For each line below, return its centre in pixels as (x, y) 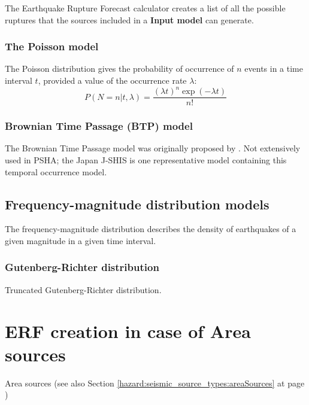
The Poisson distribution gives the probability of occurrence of (119, 68)
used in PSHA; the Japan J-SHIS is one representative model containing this (146, 159)
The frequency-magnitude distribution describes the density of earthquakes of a (151, 229)
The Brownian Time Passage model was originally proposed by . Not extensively (153, 148)
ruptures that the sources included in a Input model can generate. (129, 19)
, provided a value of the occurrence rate (112, 80)
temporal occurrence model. (56, 171)
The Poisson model (52, 46)
